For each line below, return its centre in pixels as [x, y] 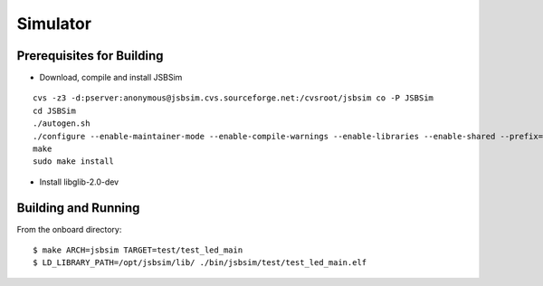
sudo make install [74, 162]
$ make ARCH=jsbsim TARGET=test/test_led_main [138, 250]
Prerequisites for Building [90, 56]
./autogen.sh [62, 124]
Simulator [54, 24]
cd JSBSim [54, 110]
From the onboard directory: [69, 229]
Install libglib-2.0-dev [79, 182]
